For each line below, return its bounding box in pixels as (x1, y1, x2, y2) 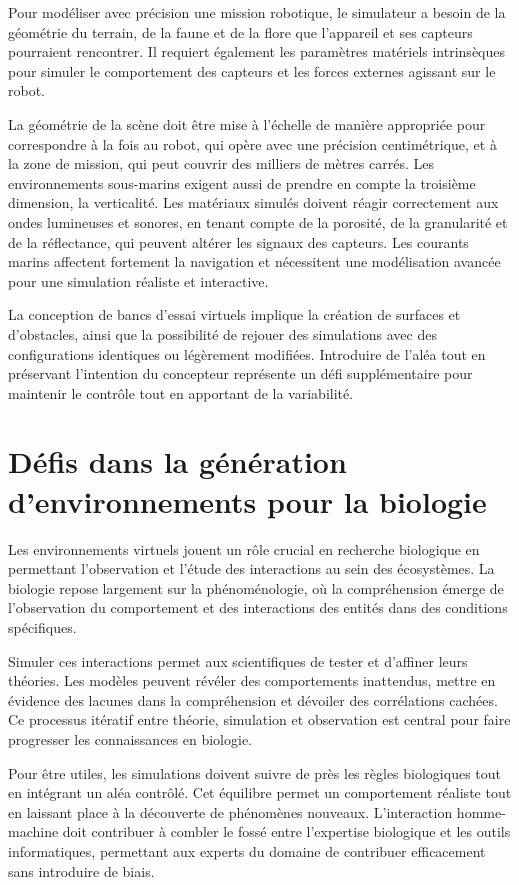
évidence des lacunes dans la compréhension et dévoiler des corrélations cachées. (8, 689, 498, 710)
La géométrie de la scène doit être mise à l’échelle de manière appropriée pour (8, 113, 486, 134)
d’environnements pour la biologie (8, 480, 487, 521)
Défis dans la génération (8, 441, 347, 482)
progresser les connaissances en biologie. (8, 728, 252, 749)
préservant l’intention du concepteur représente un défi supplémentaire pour (8, 363, 473, 384)
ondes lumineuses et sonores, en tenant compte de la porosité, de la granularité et (8, 211, 508, 232)
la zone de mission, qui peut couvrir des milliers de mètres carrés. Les (8, 153, 434, 174)
